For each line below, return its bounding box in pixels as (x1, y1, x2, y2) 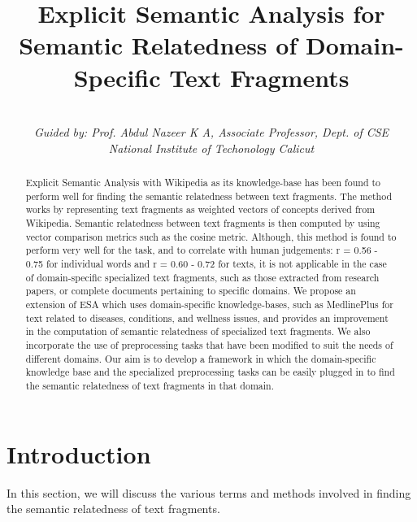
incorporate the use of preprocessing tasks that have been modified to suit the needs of (25, 337, 393, 351)
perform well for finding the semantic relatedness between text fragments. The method (25, 189, 393, 202)
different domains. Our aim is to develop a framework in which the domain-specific (25, 351, 376, 365)
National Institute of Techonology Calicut (108, 139, 315, 156)
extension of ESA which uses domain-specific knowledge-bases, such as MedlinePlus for (25, 297, 393, 311)
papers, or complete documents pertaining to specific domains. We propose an (25, 284, 356, 298)
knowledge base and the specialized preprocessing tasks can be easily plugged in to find (25, 365, 395, 379)
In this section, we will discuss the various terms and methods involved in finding (7, 484, 411, 501)
